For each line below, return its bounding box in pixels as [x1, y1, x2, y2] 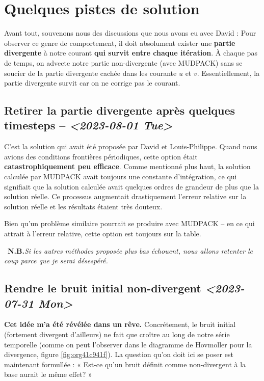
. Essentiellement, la [197, 67, 260, 78]
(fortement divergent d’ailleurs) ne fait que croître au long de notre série [4, 329, 230, 339]
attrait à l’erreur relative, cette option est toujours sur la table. [4, 228, 201, 239]
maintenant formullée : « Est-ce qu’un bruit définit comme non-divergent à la [4, 359, 246, 369]
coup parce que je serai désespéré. [4, 255, 108, 266]
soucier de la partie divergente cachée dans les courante [4, 67, 177, 78]
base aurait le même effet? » [4, 369, 92, 379]
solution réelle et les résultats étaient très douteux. [4, 201, 163, 211]
